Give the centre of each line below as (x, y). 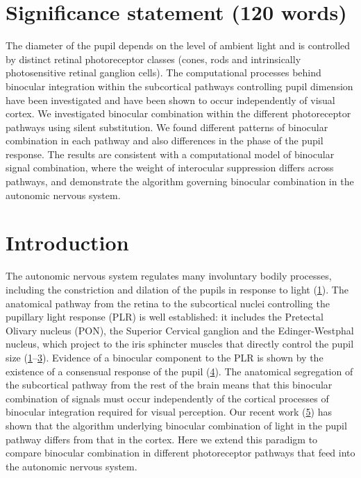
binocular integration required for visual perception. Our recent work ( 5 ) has (169, 412)
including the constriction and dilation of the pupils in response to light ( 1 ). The (177, 289)
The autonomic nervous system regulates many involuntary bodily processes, (169, 276)
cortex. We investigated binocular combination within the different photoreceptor (178, 113)
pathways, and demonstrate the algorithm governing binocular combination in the (180, 181)
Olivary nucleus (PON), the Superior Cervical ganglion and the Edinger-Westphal (180, 330)
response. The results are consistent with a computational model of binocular (170, 154)
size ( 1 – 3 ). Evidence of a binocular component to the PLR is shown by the (165, 357)
